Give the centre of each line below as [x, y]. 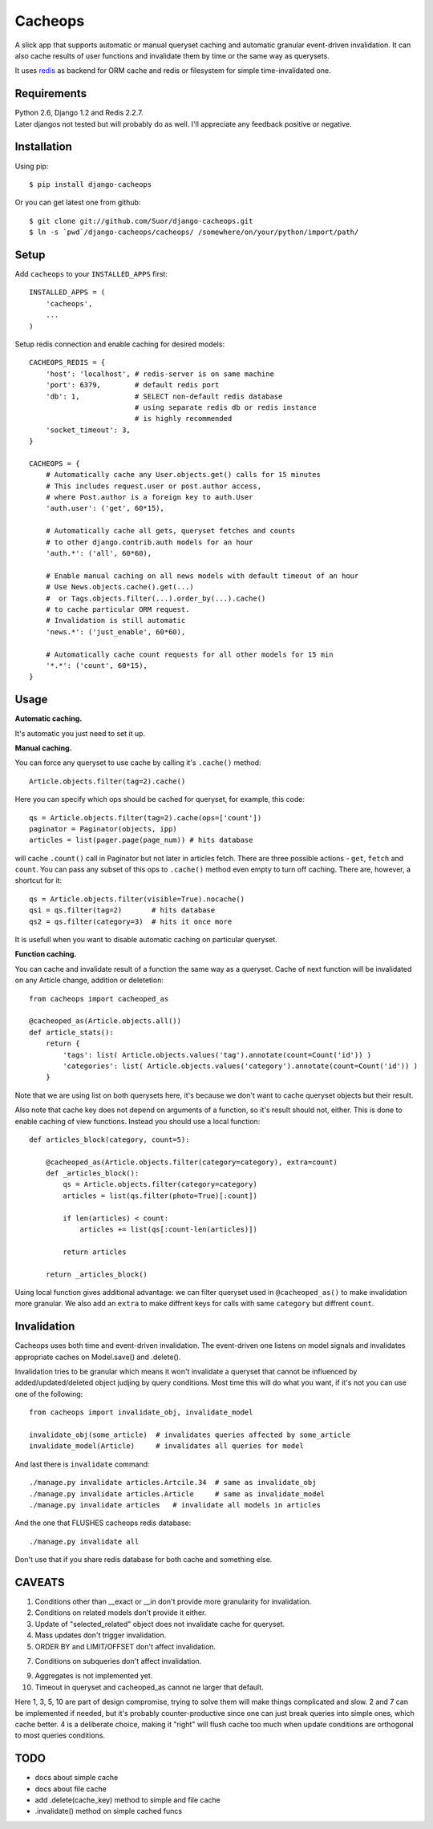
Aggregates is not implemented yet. [94, 1676]
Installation [43, 147]
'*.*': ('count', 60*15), [97, 665]
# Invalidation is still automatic [115, 621]
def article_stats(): [71, 1032]
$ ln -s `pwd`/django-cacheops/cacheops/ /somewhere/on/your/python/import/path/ [194, 232]
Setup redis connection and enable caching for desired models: [119, 344]
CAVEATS [40, 1582]
